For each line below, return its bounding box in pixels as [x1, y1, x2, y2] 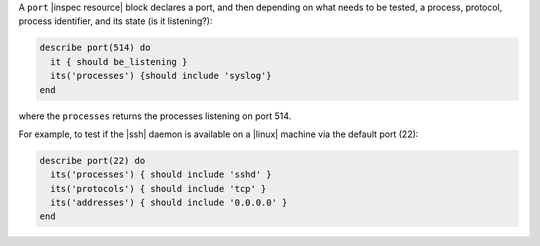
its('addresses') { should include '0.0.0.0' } [50, 197, 288, 209]
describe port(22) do [39, 155, 146, 166]
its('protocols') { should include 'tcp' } [50, 183, 267, 194]
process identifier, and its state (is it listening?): [18, 15, 213, 27]
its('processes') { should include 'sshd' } [50, 169, 272, 180]
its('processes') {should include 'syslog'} [50, 70, 272, 82]
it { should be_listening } [50, 56, 188, 67]
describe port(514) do [39, 42, 151, 54]
